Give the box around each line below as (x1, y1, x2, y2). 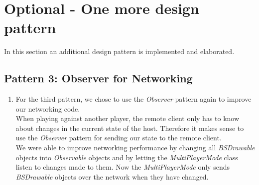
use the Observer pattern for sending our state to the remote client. (15, 132, 222, 143)
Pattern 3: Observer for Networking (4, 70, 193, 86)
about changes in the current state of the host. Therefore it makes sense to (15, 123, 244, 133)
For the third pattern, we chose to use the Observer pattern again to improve (15, 94, 252, 104)
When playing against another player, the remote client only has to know (15, 113, 240, 123)
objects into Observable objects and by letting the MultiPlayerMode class (15, 152, 238, 162)
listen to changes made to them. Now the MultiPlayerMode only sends (15, 162, 230, 172)
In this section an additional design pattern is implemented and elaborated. (4, 46, 235, 57)
